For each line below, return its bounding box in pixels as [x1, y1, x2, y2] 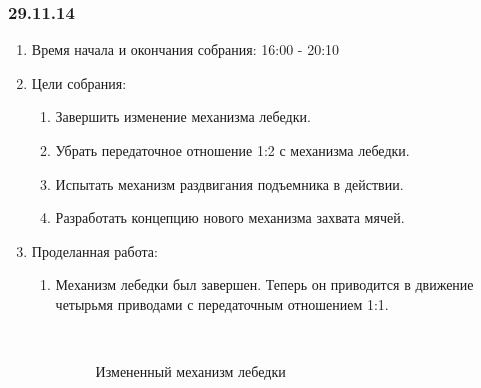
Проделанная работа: [31, 240, 158, 261]
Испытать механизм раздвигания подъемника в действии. [55, 173, 404, 194]
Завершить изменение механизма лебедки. [55, 106, 311, 127]
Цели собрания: [31, 72, 127, 93]
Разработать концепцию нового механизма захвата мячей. [55, 207, 405, 228]
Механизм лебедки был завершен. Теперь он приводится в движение [55, 274, 474, 295]
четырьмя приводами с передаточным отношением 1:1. [55, 293, 389, 314]
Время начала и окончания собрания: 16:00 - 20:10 [31, 39, 340, 60]
